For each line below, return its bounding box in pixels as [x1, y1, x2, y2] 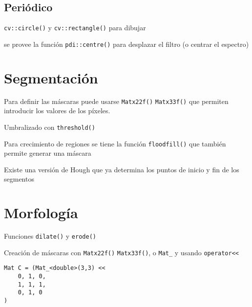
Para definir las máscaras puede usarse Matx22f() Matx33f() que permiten [4, 96, 229, 106]
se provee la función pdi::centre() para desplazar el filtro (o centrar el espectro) [4, 39, 249, 49]
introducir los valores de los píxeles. [4, 105, 110, 116]
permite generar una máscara [4, 148, 91, 158]
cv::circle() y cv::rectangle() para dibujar [4, 22, 146, 33]
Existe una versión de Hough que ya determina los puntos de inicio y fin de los [4, 164, 239, 174]
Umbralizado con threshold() [4, 122, 95, 132]
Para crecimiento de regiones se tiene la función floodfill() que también [4, 138, 226, 148]
